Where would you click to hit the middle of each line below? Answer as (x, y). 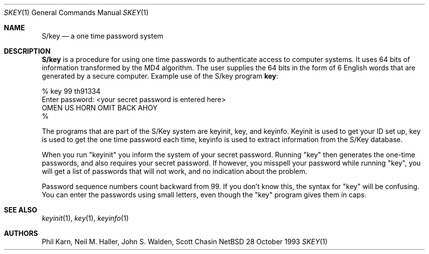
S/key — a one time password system (103, 36)
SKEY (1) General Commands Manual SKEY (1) (76, 12)
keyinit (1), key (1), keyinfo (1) (85, 218)
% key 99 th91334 (71, 91)
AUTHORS (21, 233)
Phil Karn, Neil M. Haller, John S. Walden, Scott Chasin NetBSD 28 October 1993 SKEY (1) (185, 242)
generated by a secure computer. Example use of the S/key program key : (160, 76)
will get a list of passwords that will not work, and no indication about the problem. (175, 171)
